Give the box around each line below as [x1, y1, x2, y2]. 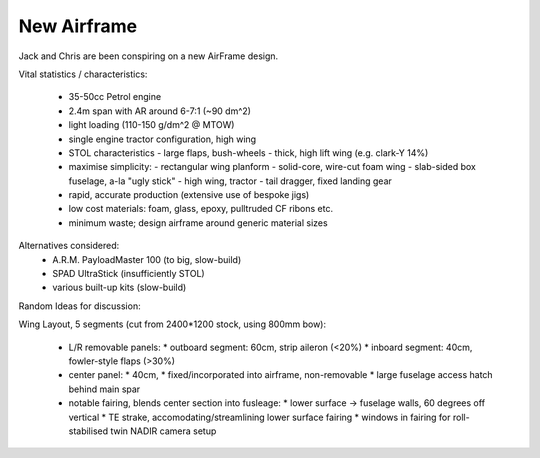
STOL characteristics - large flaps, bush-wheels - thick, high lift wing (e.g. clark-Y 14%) [68, 146, 429, 159]
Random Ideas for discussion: [18, 300, 141, 312]
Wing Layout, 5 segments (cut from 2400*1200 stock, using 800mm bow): [18, 318, 327, 330]
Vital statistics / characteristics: [18, 68, 148, 80]
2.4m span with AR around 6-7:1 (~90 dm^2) [68, 105, 252, 117]
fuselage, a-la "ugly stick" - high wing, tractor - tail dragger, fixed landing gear [68, 175, 392, 187]
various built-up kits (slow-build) [52, 281, 187, 294]
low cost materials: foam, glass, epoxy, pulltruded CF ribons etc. [68, 203, 334, 215]
